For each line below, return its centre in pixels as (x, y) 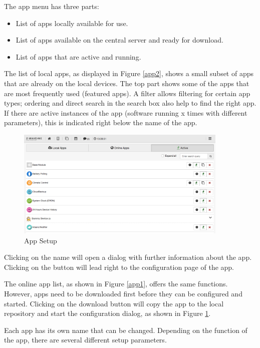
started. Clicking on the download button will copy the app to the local (114, 303)
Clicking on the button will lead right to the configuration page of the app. (119, 267)
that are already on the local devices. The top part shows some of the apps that (127, 83)
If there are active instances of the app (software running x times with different (126, 112)
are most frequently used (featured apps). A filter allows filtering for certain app (127, 93)
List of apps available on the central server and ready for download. (119, 40)
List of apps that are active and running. (78, 56)
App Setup (41, 240)
